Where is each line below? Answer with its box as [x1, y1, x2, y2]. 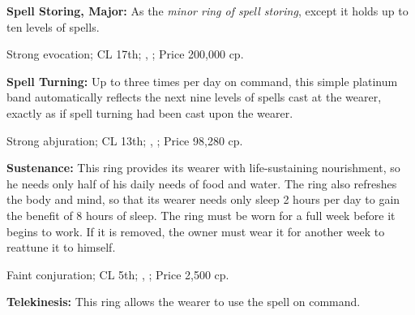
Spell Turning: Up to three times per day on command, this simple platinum [6, 72, 398, 89]
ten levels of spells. [6, 18, 100, 35]
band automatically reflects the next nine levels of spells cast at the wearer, [6, 88, 382, 106]
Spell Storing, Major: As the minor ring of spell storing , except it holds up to [6, 2, 409, 19]
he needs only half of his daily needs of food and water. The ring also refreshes [6, 175, 397, 192]
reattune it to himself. [6, 239, 116, 256]
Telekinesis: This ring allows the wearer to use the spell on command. [6, 293, 361, 310]
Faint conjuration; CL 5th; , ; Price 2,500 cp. [6, 265, 229, 283]
